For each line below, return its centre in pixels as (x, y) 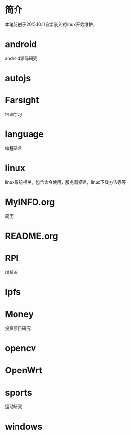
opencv (21, 348)
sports (19, 393)
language (25, 134)
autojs (18, 78)
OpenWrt (24, 370)
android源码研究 (21, 58)
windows (24, 427)
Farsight (22, 100)
